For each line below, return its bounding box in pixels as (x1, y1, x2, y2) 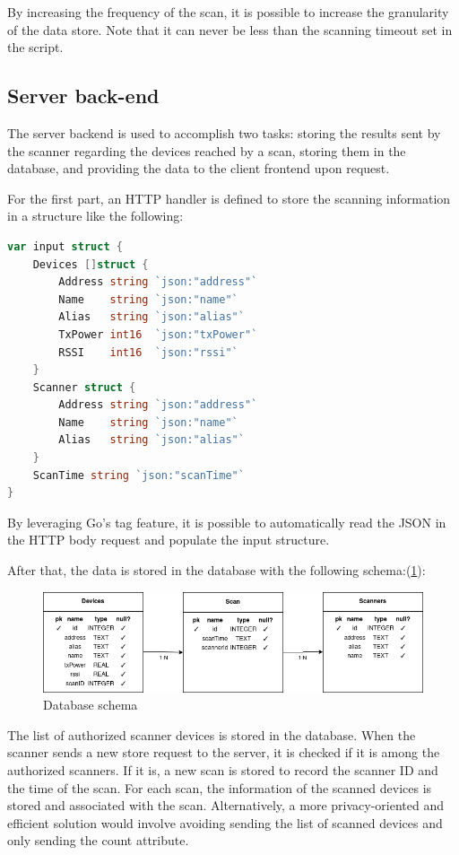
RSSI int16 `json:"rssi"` (58, 345, 238, 359)
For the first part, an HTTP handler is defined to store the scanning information (7, 188, 451, 207)
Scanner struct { (32, 380, 136, 394)
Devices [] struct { (32, 257, 149, 271)
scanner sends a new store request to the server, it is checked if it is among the (7, 743, 440, 762)
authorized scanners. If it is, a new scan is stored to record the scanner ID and (7, 761, 438, 779)
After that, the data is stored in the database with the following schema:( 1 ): (7, 561, 426, 580)
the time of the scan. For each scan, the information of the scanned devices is (7, 778, 432, 797)
